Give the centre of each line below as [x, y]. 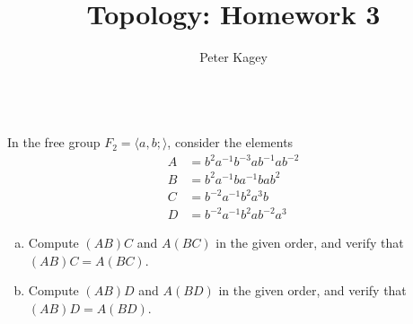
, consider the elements [230, 142]
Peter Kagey [233, 57]
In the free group [54, 142]
